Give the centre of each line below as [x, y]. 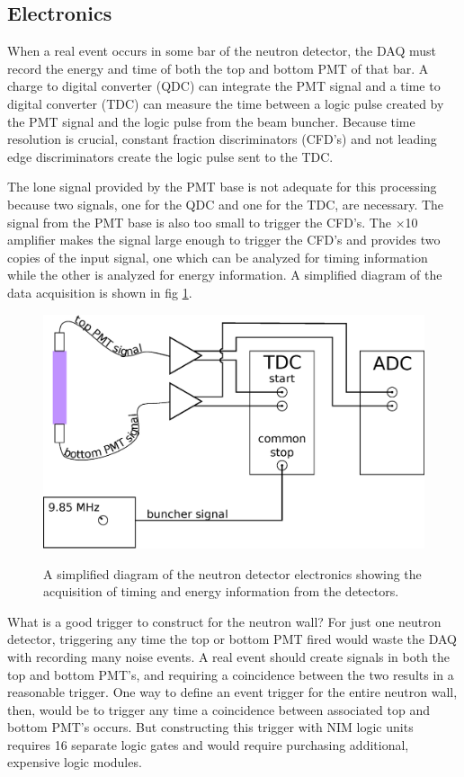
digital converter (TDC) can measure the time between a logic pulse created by [226, 103]
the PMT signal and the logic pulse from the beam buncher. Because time [211, 121]
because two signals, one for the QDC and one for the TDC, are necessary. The [226, 204]
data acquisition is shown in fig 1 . [100, 292]
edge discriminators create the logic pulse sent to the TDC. [170, 156]
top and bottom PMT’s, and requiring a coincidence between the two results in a [231, 674]
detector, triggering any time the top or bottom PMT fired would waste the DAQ [232, 639]
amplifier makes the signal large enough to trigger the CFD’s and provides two [224, 240]
